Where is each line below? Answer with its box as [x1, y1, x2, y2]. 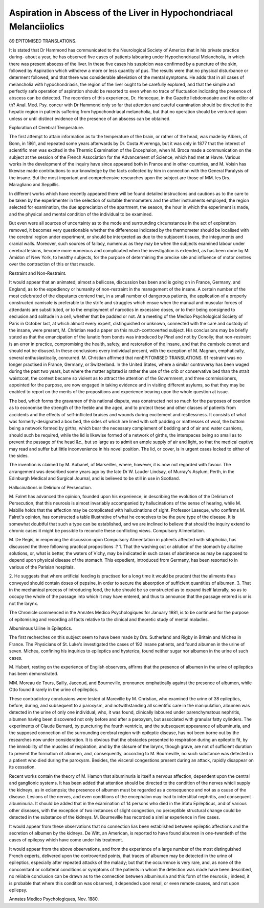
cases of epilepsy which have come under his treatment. [9, 837, 123, 843]
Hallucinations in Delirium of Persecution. [9, 484, 92, 490]
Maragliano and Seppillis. [9, 182, 60, 188]
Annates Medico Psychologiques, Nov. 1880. [9, 896, 99, 902]
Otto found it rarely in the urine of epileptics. [9, 687, 98, 693]
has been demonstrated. [9, 671, 59, 677]
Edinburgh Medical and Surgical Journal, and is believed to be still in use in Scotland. [9, 476, 180, 481]
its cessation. [9, 764, 36, 770]
